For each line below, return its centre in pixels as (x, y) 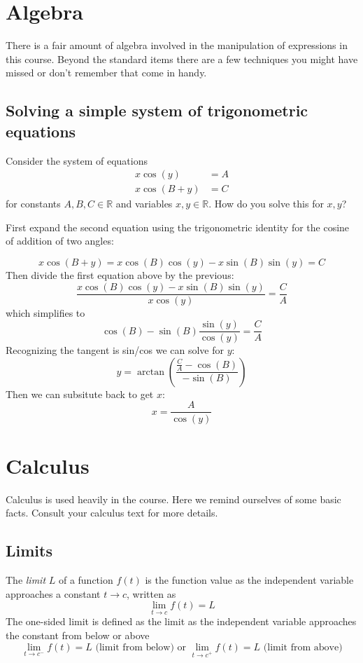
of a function (86, 580)
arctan (151, 372)
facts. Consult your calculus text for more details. (112, 513)
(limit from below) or (141, 647)
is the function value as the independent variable (249, 580)
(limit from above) (303, 647)
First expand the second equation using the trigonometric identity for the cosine (178, 227)
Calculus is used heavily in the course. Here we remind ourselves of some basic (173, 499)
